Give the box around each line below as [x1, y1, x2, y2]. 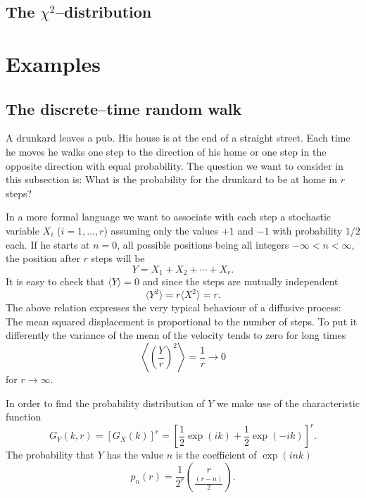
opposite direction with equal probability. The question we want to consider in [6, 158, 343, 173]
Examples [6, 49, 101, 77]
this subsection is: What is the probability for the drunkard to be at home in [6, 172, 338, 187]
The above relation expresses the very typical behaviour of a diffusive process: [6, 300, 341, 315]
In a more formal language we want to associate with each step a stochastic [6, 209, 331, 224]
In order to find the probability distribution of [6, 395, 205, 410]
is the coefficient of [175, 447, 257, 462]
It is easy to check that [6, 274, 105, 289]
